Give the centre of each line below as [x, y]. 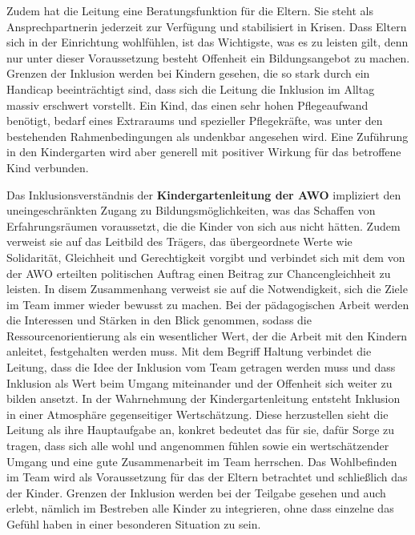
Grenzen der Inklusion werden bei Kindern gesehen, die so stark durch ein [188, 73]
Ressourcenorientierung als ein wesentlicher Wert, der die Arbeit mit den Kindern [207, 335]
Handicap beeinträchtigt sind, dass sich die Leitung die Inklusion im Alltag [191, 88]
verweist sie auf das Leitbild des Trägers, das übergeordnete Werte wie [179, 241]
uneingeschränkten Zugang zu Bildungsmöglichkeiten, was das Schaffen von [191, 210]
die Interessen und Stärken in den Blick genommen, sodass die [159, 320]
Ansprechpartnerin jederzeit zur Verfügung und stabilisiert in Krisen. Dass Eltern [207, 26]
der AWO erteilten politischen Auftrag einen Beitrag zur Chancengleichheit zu [199, 273]
